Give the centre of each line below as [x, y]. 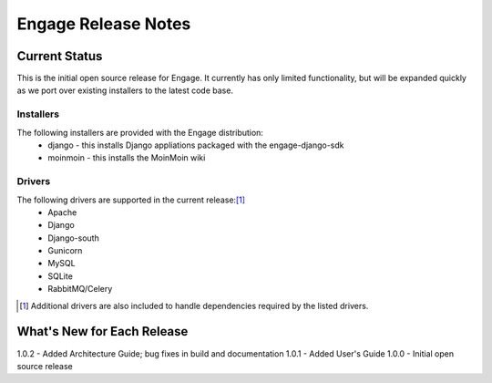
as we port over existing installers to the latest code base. [125, 90]
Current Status [60, 56]
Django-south [73, 238]
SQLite [60, 276]
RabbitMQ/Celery [80, 289]
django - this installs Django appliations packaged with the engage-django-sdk [196, 145]
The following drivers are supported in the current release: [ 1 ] [131, 200]
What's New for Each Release [102, 331]
